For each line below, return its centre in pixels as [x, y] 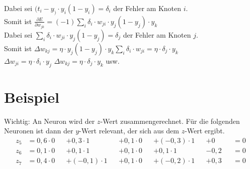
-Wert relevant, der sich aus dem [129, 131]
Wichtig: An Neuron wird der [50, 121]
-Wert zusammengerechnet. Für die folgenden [170, 121]
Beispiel [32, 97]
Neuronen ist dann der [39, 131]
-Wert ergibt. [205, 131]
